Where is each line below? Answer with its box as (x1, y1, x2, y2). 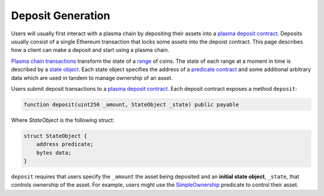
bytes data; (36, 149, 72, 156)
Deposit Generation (11, 9, 110, 22)
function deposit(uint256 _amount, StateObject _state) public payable (23, 101, 239, 108)
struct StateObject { (23, 132, 88, 139)
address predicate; (36, 141, 94, 148)
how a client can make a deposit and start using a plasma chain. (11, 47, 170, 54)
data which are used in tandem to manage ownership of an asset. (11, 74, 173, 81)
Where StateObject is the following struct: (11, 117, 115, 124)
